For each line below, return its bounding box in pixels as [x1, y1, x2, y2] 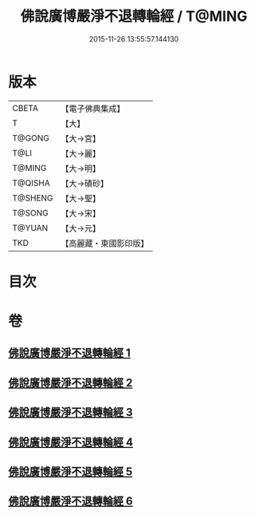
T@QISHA [12, 177, 50, 188]
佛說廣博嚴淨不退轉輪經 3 [8, 406, 133, 419]
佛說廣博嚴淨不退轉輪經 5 [8, 465, 133, 479]
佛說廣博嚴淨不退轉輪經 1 [8, 347, 131, 360]
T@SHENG [12, 192, 53, 204]
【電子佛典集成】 [61, 103, 125, 114]
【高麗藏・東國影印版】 [61, 237, 149, 248]
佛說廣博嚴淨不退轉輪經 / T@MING [20, 7, 248, 26]
